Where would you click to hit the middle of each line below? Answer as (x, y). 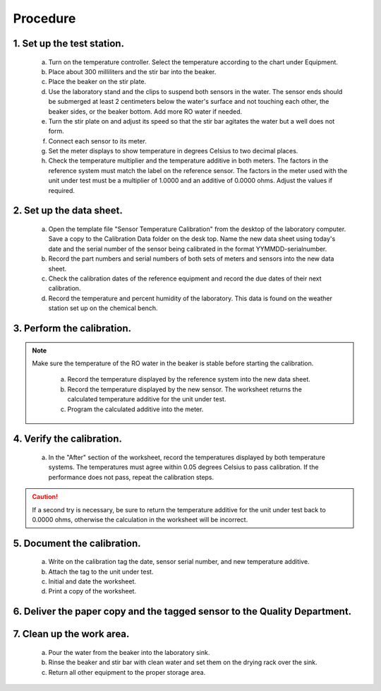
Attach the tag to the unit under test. (101, 572)
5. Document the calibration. (77, 543)
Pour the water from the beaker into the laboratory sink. (129, 652)
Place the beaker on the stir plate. (97, 82)
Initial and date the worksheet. (92, 581)
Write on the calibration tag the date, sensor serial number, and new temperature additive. (179, 562)
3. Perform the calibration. (72, 328)
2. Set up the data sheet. (68, 211)
